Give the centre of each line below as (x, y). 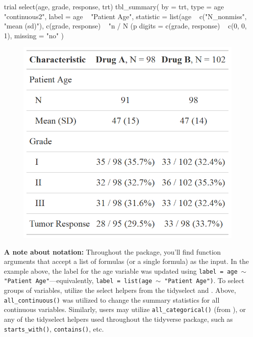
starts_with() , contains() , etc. (54, 328)
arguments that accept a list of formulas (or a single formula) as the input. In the (126, 261)
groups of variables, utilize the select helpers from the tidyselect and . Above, (120, 290)
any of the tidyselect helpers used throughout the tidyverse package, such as (118, 319)
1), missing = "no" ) (34, 35)
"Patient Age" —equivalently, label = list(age (78, 280)
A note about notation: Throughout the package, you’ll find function (113, 251)
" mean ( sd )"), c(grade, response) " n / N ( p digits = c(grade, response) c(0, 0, (126, 26)
